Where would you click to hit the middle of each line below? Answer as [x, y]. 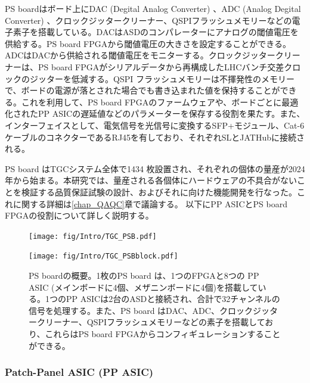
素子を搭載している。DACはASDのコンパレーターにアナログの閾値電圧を [156, 32]
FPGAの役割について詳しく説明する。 [79, 215]
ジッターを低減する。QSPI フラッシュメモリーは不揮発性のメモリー [162, 78]
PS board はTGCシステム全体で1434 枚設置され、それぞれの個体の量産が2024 [155, 168]
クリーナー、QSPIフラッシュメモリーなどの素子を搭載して [151, 322]
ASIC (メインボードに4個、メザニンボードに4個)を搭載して [143, 287]
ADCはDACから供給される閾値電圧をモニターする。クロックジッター [140, 55]
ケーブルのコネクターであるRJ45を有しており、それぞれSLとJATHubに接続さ [155, 137]
